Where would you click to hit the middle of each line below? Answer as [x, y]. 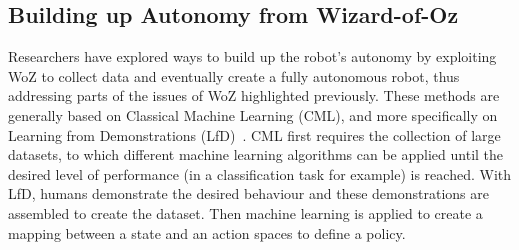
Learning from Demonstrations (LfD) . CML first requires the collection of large [254, 134]
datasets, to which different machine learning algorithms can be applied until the [256, 154]
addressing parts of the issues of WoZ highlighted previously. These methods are [254, 95]
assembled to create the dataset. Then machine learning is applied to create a [245, 212]
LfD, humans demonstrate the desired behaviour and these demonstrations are [248, 193]
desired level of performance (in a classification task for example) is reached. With [260, 173]
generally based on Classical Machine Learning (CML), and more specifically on [253, 114]
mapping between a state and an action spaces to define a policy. [207, 232]
